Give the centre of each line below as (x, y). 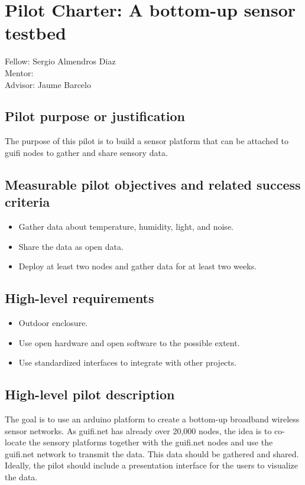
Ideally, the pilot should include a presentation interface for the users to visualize (152, 465)
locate (16, 442)
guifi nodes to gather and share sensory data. (86, 152)
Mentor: (19, 72)
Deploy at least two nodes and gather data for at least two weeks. (138, 266)
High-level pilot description (90, 394)
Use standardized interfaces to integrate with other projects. (128, 362)
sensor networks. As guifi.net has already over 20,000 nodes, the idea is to (138, 430)
